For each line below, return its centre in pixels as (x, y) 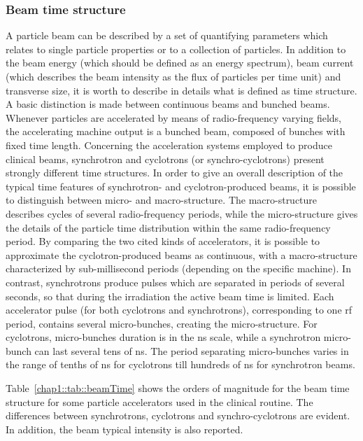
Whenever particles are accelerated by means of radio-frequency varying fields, (173, 117)
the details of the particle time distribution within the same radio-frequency (168, 227)
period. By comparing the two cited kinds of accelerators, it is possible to (163, 241)
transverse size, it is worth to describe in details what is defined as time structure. (181, 90)
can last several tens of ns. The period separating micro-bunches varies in (192, 350)
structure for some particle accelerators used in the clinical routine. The (159, 401)
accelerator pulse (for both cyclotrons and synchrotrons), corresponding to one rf (179, 310)
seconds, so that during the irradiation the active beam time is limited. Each (170, 296)
